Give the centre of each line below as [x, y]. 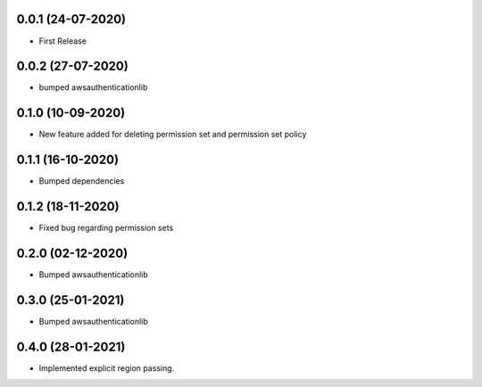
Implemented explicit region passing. [107, 368]
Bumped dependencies [82, 181]
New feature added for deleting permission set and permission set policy [173, 135]
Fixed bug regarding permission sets [106, 228]
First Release [62, 41]
